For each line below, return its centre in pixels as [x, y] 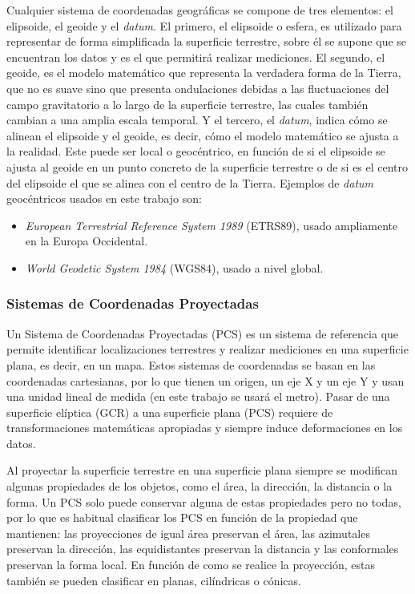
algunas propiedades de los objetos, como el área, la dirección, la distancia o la [199, 486]
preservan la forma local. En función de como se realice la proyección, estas [191, 565]
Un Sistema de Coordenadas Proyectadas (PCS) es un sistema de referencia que [203, 333]
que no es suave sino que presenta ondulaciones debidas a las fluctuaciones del [198, 88]
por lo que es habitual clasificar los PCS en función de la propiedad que [182, 517]
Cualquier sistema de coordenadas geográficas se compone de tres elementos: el [200, 10]
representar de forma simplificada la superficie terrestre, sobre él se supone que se [207, 41]
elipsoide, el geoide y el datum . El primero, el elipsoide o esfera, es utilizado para [204, 25]
